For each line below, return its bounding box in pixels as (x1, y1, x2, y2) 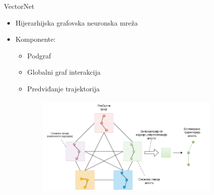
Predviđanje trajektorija (27, 83, 100, 93)
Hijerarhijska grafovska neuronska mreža (15, 17, 138, 28)
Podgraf (27, 50, 51, 60)
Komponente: (15, 34, 56, 44)
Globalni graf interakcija (27, 67, 101, 77)
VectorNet (4, 1, 34, 11)
